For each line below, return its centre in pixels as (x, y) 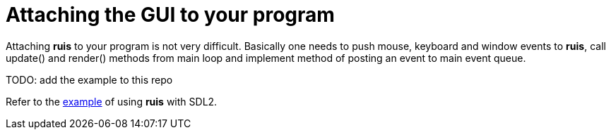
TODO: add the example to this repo (89, 79)
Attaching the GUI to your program (170, 15)
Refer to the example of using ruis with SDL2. (112, 101)
